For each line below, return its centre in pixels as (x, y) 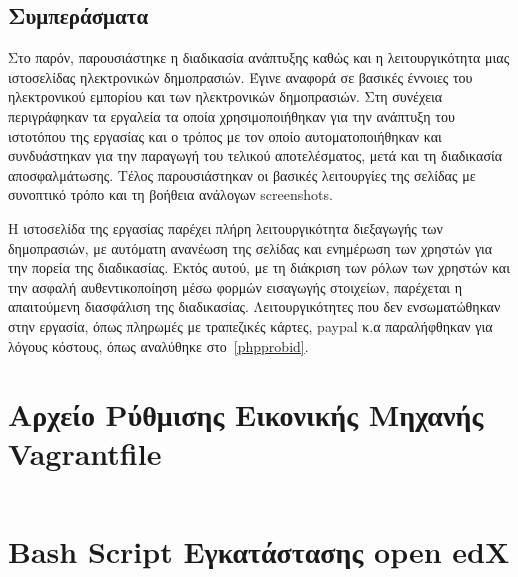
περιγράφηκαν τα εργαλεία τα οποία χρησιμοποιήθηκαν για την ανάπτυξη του (231, 115)
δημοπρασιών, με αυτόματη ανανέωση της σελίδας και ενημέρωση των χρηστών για (250, 247)
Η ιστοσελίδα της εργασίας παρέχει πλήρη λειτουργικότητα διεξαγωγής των (225, 227)
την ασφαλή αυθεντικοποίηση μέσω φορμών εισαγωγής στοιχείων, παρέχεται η (235, 286)
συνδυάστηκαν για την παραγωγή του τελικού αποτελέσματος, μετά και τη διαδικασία (255, 155)
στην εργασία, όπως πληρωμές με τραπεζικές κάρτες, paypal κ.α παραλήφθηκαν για (250, 325)
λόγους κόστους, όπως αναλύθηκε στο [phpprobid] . (158, 345)
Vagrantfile (85, 453)
